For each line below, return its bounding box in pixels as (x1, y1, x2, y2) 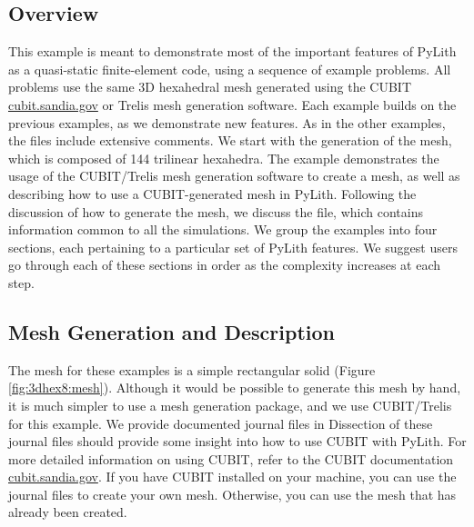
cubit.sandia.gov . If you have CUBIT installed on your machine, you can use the (8, 467, 457, 486)
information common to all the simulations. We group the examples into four (8, 220, 438, 239)
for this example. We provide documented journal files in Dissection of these (8, 413, 433, 433)
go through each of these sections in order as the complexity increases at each (8, 255, 440, 274)
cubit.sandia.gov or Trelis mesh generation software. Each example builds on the (8, 94, 457, 114)
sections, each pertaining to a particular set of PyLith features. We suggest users (8, 237, 458, 256)
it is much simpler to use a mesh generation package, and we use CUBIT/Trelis (8, 395, 452, 414)
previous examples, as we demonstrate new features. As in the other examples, (8, 113, 446, 132)
